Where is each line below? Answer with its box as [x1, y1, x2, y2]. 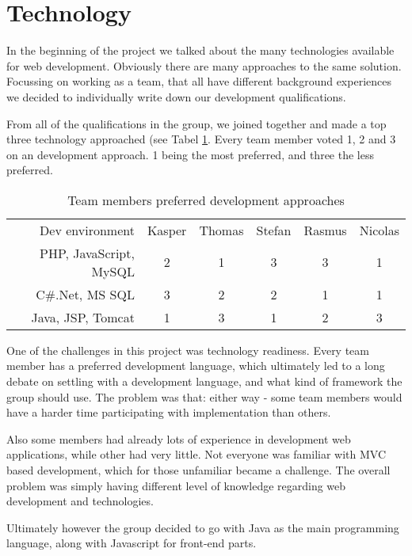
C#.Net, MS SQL [36, 284, 135, 303]
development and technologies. [6, 493, 154, 509]
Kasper [147, 220, 187, 239]
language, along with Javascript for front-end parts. [6, 535, 257, 551]
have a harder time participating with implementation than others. [6, 404, 331, 421]
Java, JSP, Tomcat [31, 307, 135, 326]
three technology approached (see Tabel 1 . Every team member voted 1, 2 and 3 [6, 131, 396, 147]
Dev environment [40, 220, 135, 239]
